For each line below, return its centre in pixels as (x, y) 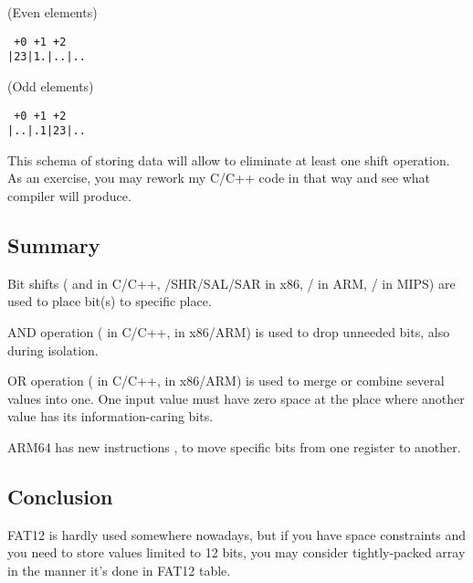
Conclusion (60, 496)
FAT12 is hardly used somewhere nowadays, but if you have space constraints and (237, 534)
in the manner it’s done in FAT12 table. (119, 570)
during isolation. (53, 350)
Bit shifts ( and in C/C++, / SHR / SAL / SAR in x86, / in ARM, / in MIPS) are (231, 283)
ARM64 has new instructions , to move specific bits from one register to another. (234, 446)
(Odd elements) (51, 85)
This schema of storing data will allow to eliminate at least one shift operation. (229, 159)
